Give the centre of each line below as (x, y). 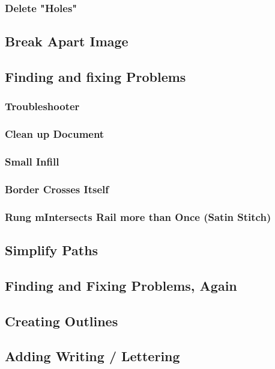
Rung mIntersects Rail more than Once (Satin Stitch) (138, 216)
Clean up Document (55, 134)
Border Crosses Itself (57, 189)
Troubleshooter (42, 106)
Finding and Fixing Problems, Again (121, 285)
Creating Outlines (62, 321)
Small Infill (32, 162)
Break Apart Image (67, 41)
